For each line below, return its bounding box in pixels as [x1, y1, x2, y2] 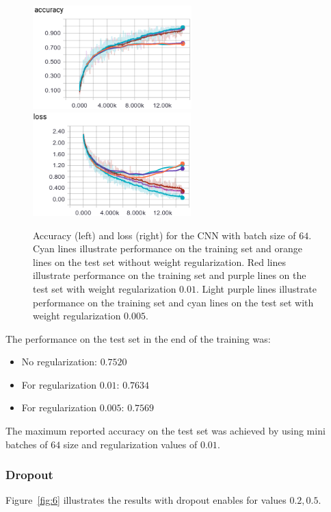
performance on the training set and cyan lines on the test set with [33, 295, 314, 309]
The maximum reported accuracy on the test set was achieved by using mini [5, 424, 326, 438]
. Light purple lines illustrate [196, 281, 317, 295]
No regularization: [21, 354, 97, 369]
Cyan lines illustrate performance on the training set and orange [33, 241, 303, 256]
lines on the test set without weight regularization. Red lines [33, 254, 287, 269]
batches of [5, 437, 48, 451]
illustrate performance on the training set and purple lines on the [33, 268, 306, 282]
